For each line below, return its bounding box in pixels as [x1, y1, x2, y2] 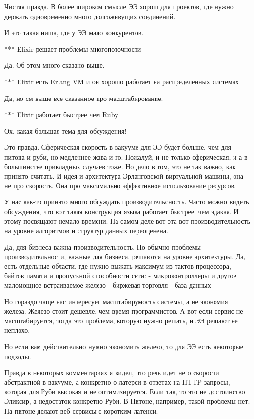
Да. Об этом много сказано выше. [4, 60, 105, 70]
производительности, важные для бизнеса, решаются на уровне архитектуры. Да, [4, 251, 246, 261]
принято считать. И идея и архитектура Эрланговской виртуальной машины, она [4, 171, 244, 181]
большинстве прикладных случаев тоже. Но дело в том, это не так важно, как [4, 161, 236, 171]
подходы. [4, 351, 31, 361]
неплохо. [4, 325, 30, 335]
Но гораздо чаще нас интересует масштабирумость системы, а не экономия [4, 296, 228, 306]
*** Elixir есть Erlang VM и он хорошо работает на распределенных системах [4, 76, 239, 86]
